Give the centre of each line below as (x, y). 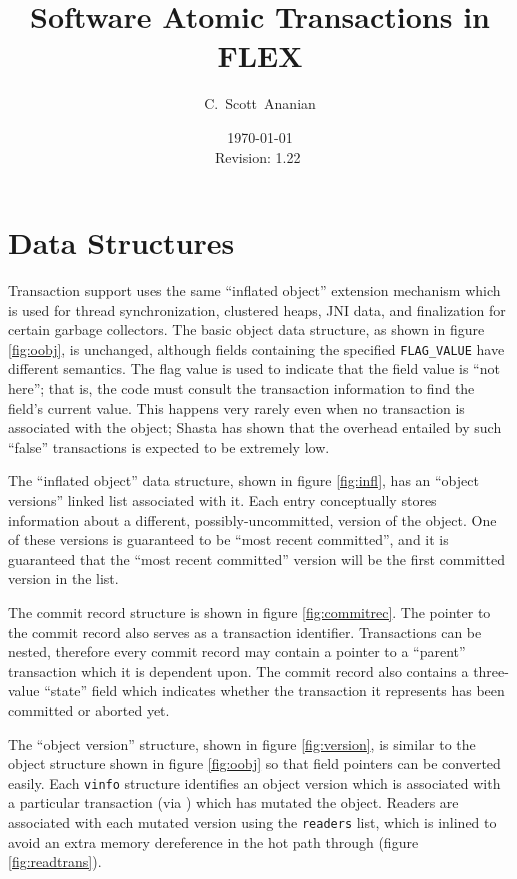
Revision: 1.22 (257, 156)
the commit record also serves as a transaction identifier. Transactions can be (245, 631)
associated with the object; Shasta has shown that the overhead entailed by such (255, 427)
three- (491, 670)
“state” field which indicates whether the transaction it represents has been (274, 690)
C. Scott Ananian (260, 103)
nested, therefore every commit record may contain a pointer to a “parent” (237, 651)
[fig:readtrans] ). (55, 861)
